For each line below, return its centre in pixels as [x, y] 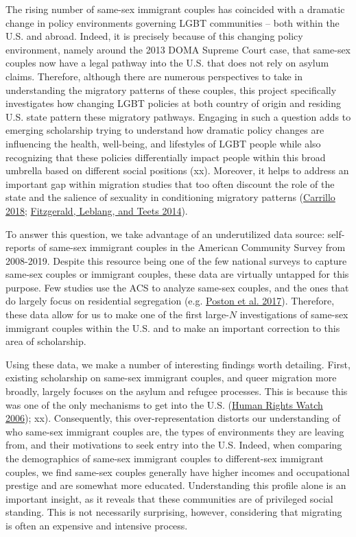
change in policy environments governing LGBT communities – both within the [173, 22]
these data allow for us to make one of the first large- [117, 314]
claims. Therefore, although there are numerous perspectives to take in [154, 76]
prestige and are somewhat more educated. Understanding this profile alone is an [176, 485]
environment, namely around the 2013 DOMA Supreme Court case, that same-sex [178, 49]
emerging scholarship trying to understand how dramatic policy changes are [165, 130]
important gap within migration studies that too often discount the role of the [170, 183]
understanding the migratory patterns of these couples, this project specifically [171, 89]
